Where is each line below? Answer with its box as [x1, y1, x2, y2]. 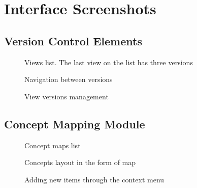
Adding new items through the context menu [24, 174, 165, 184]
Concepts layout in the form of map [24, 157, 136, 168]
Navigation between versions [24, 74, 113, 85]
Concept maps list [24, 140, 81, 150]
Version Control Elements [4, 33, 142, 48]
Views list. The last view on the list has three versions [24, 57, 193, 67]
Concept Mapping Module [4, 116, 145, 131]
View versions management [24, 91, 109, 101]
